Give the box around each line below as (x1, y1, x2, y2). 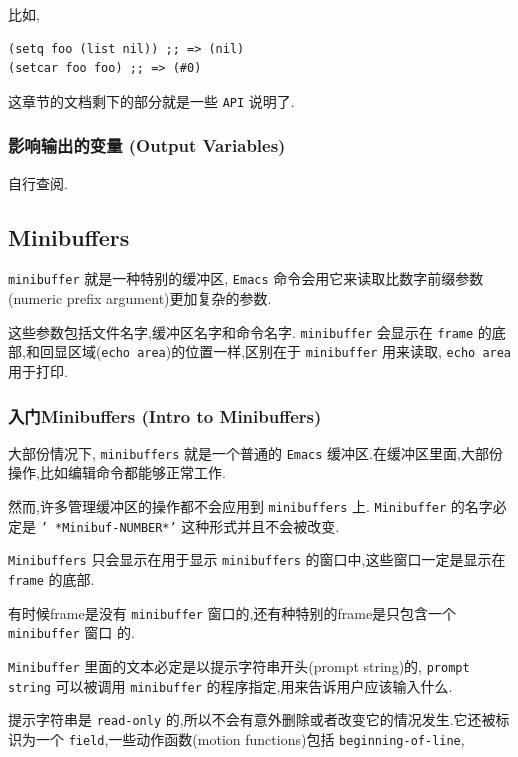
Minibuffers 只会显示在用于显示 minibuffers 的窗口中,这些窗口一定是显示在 (8, 549, 506, 570)
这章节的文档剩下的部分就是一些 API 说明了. (8, 90, 295, 111)
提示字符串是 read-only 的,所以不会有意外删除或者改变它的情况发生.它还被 (8, 709, 496, 730)
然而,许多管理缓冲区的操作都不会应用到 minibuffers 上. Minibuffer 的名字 (8, 496, 493, 517)
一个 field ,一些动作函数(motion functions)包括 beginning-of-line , (35, 728, 465, 749)
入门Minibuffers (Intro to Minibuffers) (8, 403, 322, 428)
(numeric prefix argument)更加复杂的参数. (8, 288, 272, 309)
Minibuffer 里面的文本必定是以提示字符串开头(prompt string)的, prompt (8, 656, 470, 677)
